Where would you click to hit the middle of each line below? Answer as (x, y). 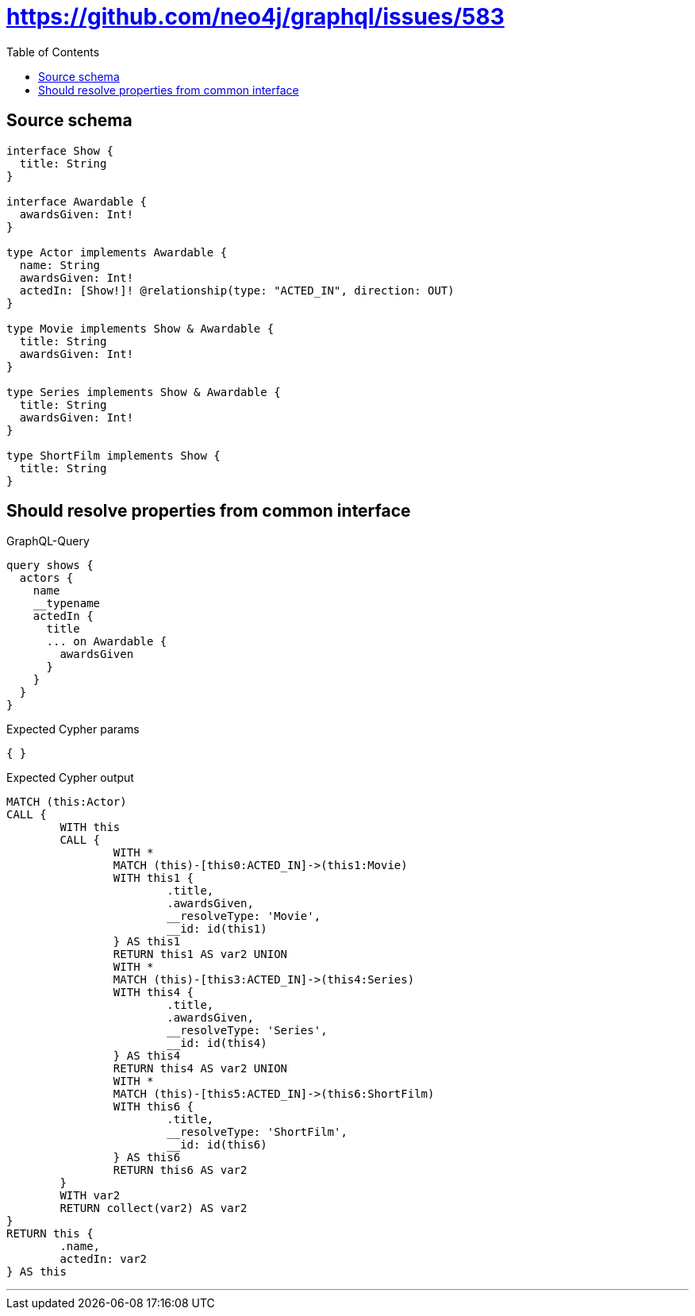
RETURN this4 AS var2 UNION (200, 1069)
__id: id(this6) (217, 1145)
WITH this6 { (154, 1107)
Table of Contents (53, 52)
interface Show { (60, 150)
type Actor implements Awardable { (117, 252)
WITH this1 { (154, 878)
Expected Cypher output (70, 778)
